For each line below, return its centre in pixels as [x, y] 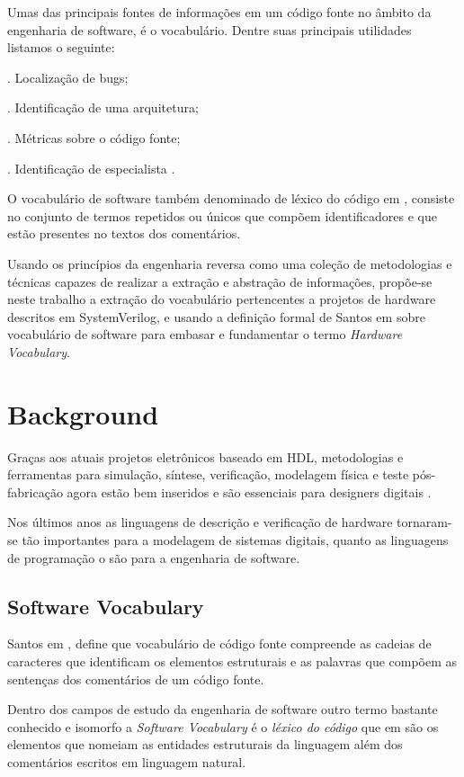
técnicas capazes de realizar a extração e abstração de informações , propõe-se [220, 281]
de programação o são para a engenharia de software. [154, 557]
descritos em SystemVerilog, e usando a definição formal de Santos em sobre [216, 316]
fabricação [35, 491]
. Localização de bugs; [68, 77]
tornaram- [424, 522]
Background [83, 413]
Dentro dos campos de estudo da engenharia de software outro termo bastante [223, 709]
